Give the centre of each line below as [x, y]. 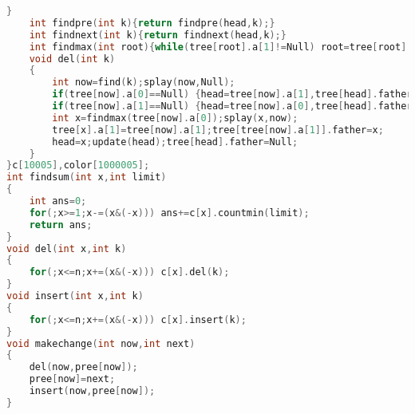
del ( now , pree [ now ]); [83, 367]
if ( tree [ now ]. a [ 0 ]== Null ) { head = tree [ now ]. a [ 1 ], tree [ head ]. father [232, 95]
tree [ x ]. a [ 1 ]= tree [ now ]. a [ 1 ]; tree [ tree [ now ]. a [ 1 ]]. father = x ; [218, 130]
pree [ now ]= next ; [72, 379]
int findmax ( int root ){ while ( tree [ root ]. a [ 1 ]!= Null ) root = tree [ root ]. [221, 47]
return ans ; [61, 225]
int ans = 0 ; [58, 201]
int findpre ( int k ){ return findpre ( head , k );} [152, 23]
